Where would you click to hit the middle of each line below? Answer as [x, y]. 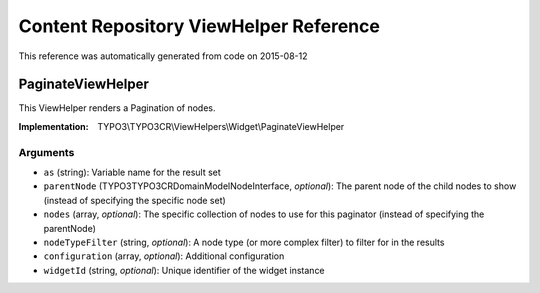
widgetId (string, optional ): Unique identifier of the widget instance [184, 270]
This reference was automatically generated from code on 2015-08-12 [163, 56]
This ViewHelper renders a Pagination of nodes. [117, 108]
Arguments [46, 152]
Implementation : [53, 126]
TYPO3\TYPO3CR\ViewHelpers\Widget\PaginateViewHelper [221, 126]
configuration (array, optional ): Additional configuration [164, 256]
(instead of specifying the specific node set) [135, 200]
